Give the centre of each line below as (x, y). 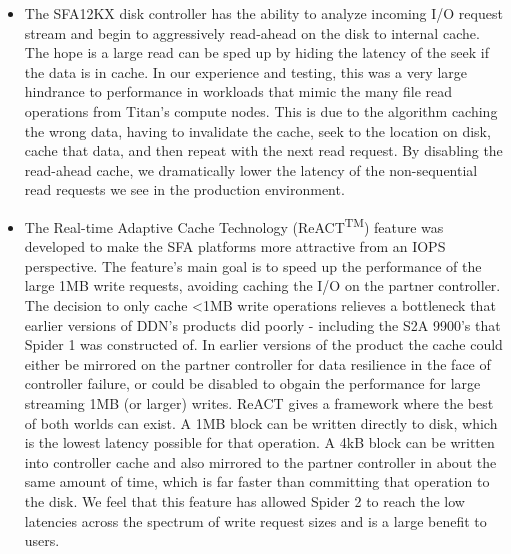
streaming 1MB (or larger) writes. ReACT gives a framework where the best (259, 402)
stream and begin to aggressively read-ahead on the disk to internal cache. (252, 32)
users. (42, 540)
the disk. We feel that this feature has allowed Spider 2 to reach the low (244, 500)
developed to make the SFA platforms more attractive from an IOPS (235, 246)
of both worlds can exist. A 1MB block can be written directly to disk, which (261, 422)
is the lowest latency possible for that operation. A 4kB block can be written (259, 442)
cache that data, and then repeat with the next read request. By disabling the (263, 150)
